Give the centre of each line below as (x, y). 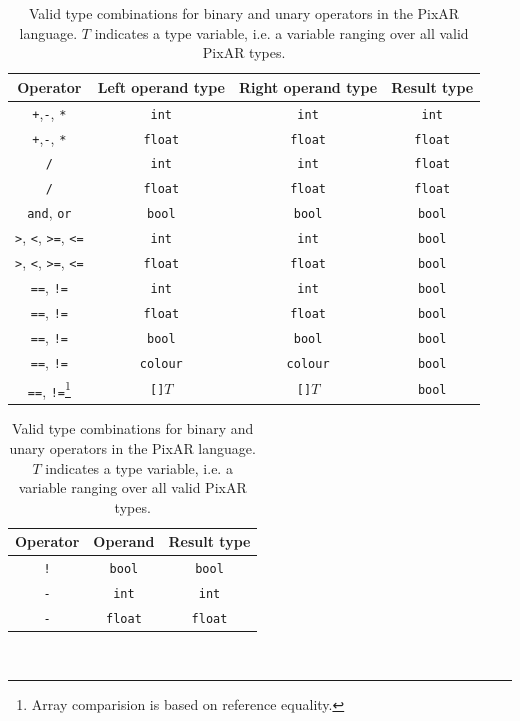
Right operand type (308, 86)
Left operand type (161, 86)
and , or (49, 212)
